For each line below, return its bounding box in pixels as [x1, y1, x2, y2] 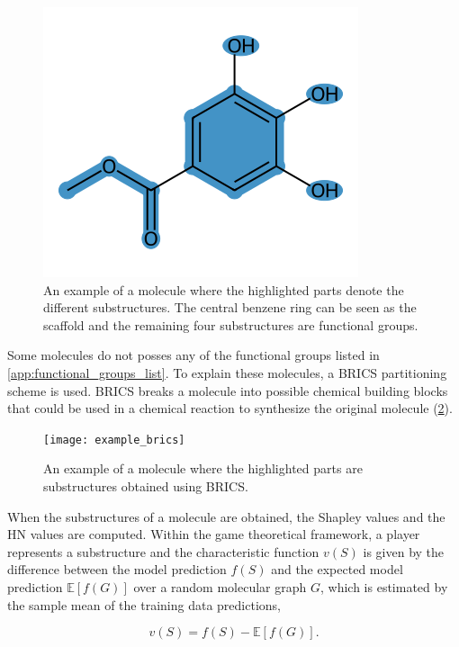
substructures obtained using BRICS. [43, 477, 248, 495]
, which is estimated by [319, 577, 448, 596]
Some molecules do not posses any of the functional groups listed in [7, 346, 380, 364]
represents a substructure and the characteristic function [7, 542, 319, 561]
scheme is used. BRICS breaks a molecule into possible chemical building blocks [7, 381, 448, 400]
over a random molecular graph [133, 577, 307, 596]
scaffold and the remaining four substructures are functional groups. [43, 315, 418, 334]
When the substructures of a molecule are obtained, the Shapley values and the [7, 507, 445, 526]
